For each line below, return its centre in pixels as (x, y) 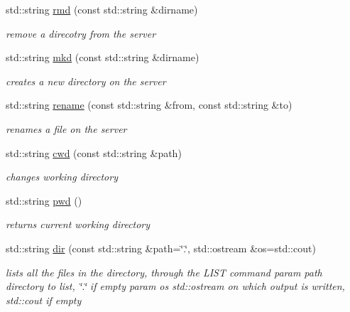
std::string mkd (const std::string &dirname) (103, 57)
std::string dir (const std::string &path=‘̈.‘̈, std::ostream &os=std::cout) (161, 248)
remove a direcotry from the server (81, 33)
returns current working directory (78, 224)
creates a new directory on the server (86, 81)
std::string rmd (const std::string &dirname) (102, 9)
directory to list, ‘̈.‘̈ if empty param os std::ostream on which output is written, (175, 286)
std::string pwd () (44, 200)
